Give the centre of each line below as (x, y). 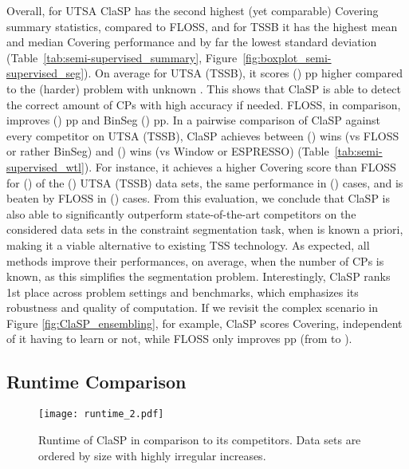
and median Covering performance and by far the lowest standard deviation (192, 42)
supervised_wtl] (45, 166)
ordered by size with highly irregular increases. (152, 455)
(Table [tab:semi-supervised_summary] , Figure (122, 57)
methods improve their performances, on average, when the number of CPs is (195, 260)
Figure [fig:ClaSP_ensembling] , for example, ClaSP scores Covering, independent (204, 323)
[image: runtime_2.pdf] (101, 414)
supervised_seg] (45, 73)
